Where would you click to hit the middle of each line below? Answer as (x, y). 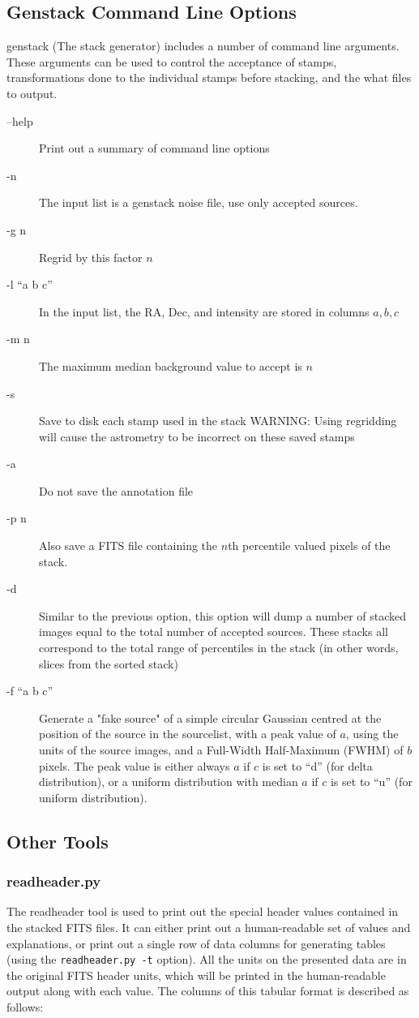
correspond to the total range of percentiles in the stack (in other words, (219, 648)
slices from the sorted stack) (109, 663)
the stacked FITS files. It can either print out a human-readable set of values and (209, 927)
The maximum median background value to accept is (171, 365)
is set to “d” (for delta (317, 765)
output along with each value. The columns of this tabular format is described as (208, 991)
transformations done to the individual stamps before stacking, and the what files (209, 77)
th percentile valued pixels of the (309, 546)
